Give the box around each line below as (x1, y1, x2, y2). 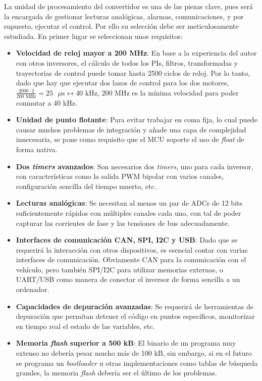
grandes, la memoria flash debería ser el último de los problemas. (16, 367, 217, 378)
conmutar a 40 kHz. (16, 97, 77, 108)
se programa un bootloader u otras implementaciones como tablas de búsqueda (16, 357, 258, 368)
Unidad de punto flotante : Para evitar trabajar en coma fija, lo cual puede (16, 114, 257, 125)
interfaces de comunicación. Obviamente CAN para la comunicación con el (16, 254, 246, 265)
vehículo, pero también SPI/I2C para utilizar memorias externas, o (16, 264, 223, 274)
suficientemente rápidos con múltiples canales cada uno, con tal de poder (16, 207, 241, 218)
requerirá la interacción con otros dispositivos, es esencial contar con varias (16, 244, 248, 255)
